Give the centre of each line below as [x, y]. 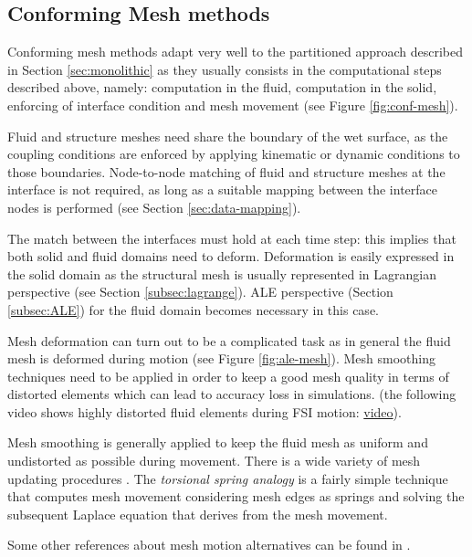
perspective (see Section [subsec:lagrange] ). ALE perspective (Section [200, 292]
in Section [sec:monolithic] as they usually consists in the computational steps [225, 69]
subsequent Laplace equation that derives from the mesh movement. [198, 514]
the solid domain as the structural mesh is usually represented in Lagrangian [222, 273]
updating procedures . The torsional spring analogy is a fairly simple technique [228, 478]
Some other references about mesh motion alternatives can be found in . [209, 545]
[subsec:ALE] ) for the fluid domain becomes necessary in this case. [193, 309]
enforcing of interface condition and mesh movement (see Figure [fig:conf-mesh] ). [233, 105]
